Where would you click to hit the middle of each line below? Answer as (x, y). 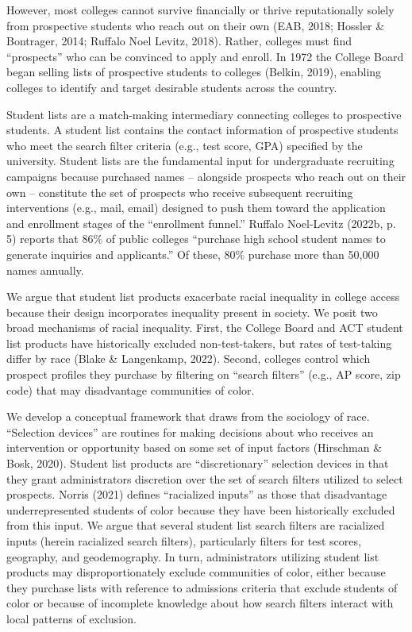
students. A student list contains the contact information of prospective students (202, 130)
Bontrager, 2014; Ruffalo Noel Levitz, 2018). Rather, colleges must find (179, 41)
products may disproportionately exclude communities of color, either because (196, 572)
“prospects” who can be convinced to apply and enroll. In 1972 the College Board (205, 56)
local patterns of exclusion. (71, 618)
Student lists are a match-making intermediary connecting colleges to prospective (204, 114)
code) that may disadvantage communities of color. (131, 389)
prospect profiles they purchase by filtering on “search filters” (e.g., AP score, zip (204, 374)
